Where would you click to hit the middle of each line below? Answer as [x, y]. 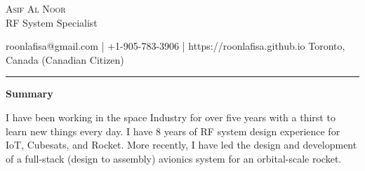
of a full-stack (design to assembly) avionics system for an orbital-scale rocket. [174, 158]
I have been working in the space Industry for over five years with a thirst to [171, 117]
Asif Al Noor [36, 8]
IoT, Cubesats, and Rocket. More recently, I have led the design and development [181, 145]
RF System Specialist [52, 22]
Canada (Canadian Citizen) [65, 59]
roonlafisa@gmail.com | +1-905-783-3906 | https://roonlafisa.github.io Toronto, [175, 46]
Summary [29, 94]
